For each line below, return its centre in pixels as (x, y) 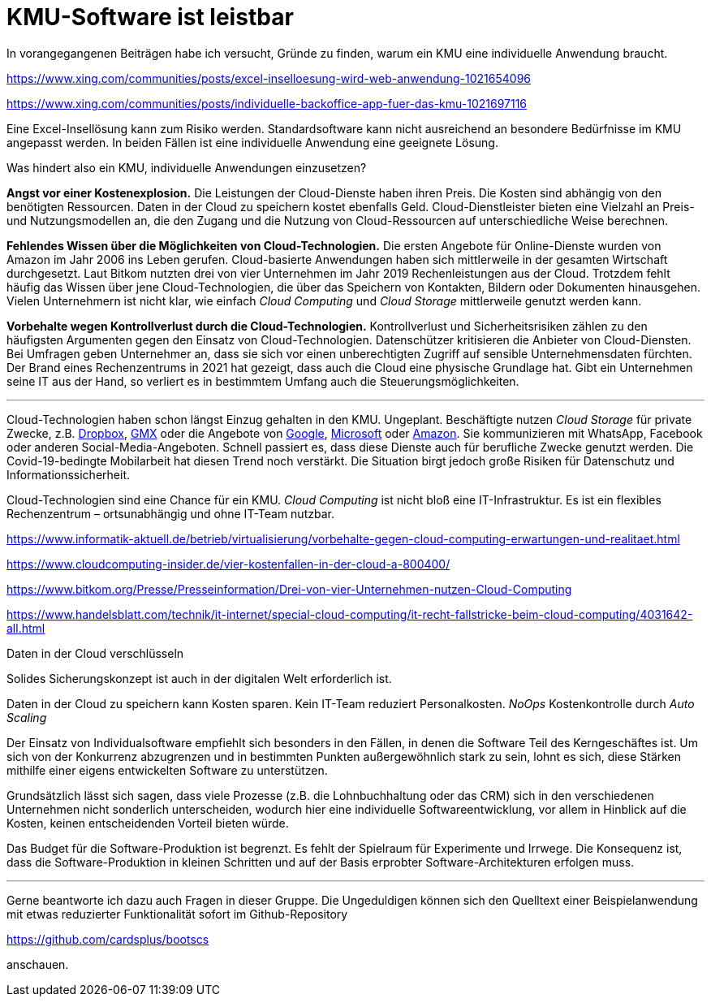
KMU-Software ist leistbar (150, 17)
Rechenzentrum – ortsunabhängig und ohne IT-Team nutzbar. (170, 513)
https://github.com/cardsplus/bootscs (108, 939)
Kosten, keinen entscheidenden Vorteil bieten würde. (148, 823)
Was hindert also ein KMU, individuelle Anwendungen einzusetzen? (187, 167)
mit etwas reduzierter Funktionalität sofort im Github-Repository (177, 914)
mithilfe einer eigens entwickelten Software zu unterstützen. (167, 770)
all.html (26, 628)
